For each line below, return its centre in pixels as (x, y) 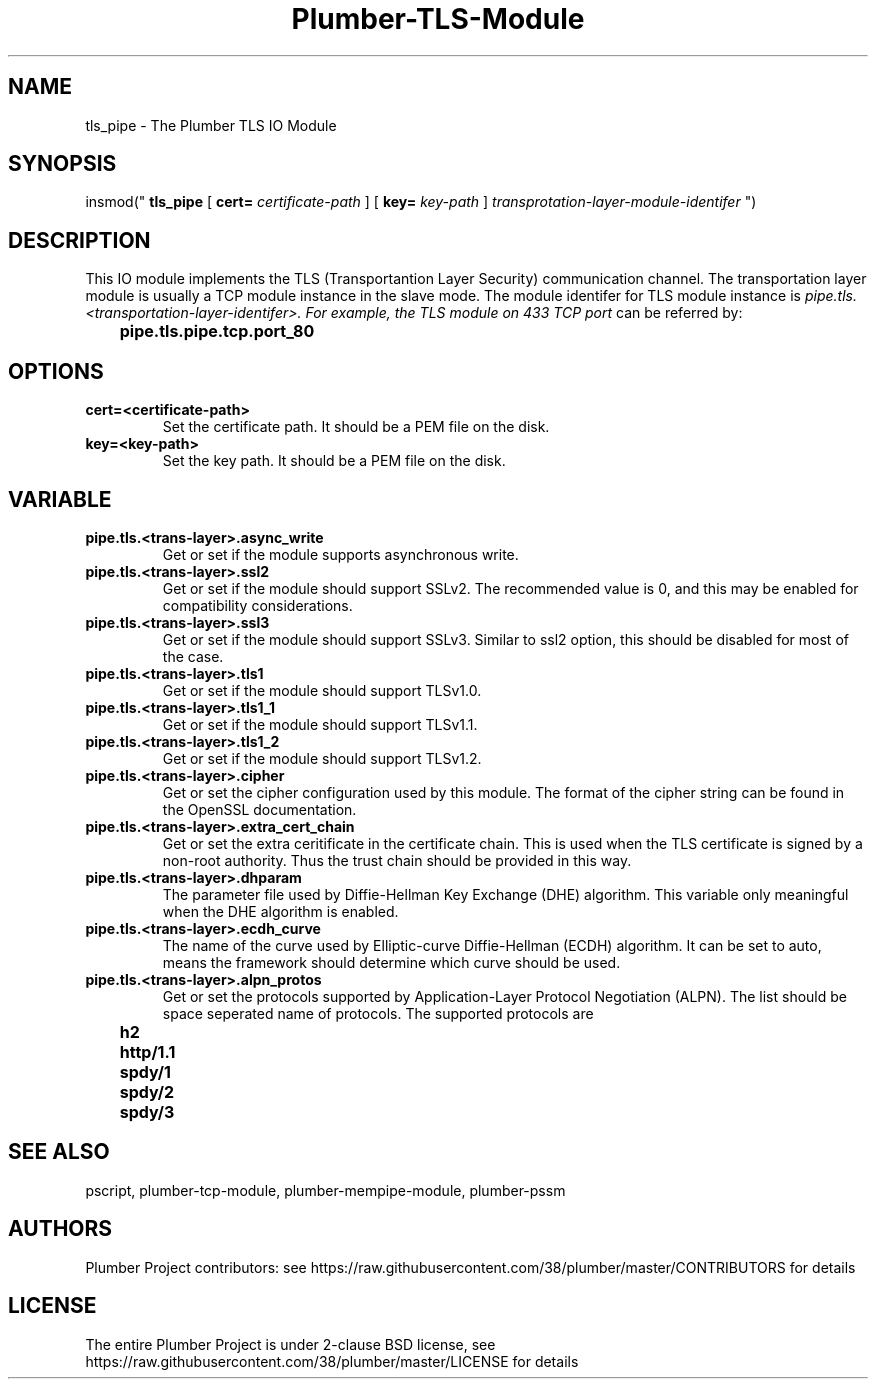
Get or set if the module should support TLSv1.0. (322, 690)
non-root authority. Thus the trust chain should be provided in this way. (397, 860)
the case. (193, 656)
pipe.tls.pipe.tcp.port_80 (217, 331)
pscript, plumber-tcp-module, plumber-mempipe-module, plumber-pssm (325, 1190)
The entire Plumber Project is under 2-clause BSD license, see (290, 1344)
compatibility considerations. (257, 605)
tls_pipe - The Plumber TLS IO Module (211, 125)
